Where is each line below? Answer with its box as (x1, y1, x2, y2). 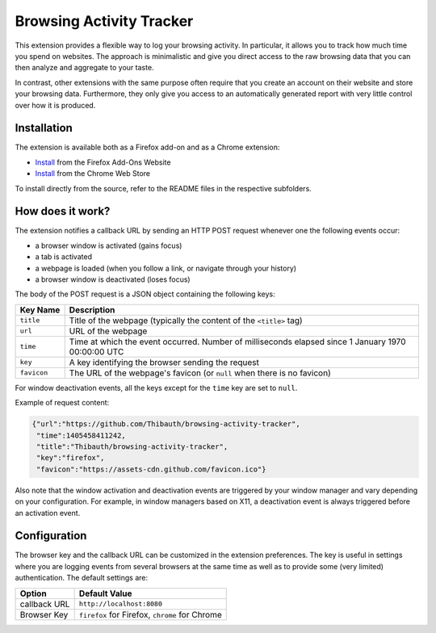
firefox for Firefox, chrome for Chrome (78, 609, 222, 620)
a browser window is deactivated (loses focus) (35, 275, 191, 284)
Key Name (19, 304, 61, 315)
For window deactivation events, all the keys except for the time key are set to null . (15, 383, 298, 392)
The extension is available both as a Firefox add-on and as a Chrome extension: (15, 142, 280, 153)
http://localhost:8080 (78, 600, 163, 609)
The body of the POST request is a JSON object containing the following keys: (15, 289, 275, 299)
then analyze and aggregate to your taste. (15, 63, 154, 73)
